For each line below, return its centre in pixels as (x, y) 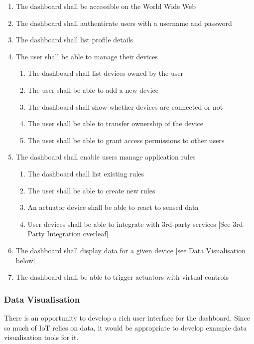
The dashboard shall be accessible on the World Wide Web (106, 6)
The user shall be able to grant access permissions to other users (126, 140)
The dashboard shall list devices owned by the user (105, 73)
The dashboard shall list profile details (74, 40)
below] (25, 260)
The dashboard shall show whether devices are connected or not (125, 106)
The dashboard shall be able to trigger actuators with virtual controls (122, 277)
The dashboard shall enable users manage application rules (106, 157)
